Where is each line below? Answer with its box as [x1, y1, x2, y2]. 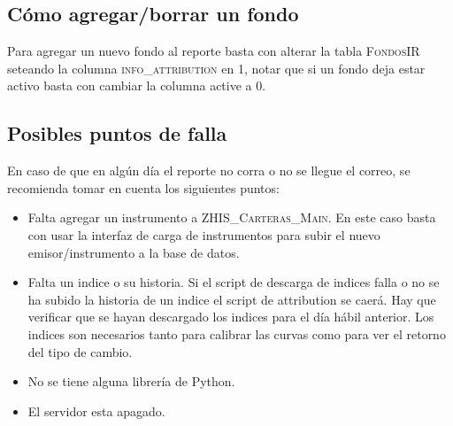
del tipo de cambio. [27, 342, 133, 360]
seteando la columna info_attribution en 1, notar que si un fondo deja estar [7, 58, 426, 77]
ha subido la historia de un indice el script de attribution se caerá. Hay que [27, 290, 436, 308]
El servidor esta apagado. [27, 401, 165, 420]
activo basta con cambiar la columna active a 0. [7, 76, 266, 95]
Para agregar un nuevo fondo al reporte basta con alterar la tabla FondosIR [7, 42, 420, 60]
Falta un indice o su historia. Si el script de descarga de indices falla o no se [27, 273, 440, 291]
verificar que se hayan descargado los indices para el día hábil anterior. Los [27, 307, 434, 326]
